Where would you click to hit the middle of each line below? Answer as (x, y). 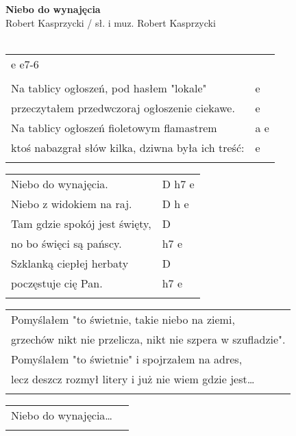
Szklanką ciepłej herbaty (70, 263)
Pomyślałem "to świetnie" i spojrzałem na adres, (127, 359)
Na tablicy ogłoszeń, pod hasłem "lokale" (109, 88)
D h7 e (178, 183)
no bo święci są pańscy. (66, 243)
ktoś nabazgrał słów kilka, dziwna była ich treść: (128, 147)
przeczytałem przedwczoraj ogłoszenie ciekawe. (123, 107)
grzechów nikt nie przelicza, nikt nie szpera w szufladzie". (148, 339)
